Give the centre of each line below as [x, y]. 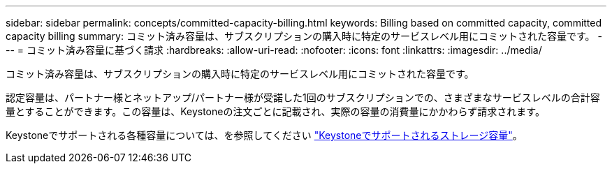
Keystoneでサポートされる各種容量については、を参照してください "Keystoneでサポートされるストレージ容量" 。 [264, 135]
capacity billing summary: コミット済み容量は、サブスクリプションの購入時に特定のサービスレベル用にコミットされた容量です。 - [304, 36]
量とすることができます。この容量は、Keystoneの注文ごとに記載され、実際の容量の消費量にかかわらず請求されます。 [275, 111]
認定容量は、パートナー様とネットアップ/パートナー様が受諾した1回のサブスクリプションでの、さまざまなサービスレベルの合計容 [303, 97]
